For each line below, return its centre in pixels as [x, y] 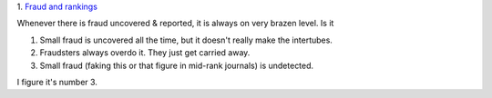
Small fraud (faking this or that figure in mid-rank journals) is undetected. [177, 65]
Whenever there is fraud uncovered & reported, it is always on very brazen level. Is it [175, 24]
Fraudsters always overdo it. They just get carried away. [145, 53]
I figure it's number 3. [57, 82]
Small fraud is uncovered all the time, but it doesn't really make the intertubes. [186, 40]
